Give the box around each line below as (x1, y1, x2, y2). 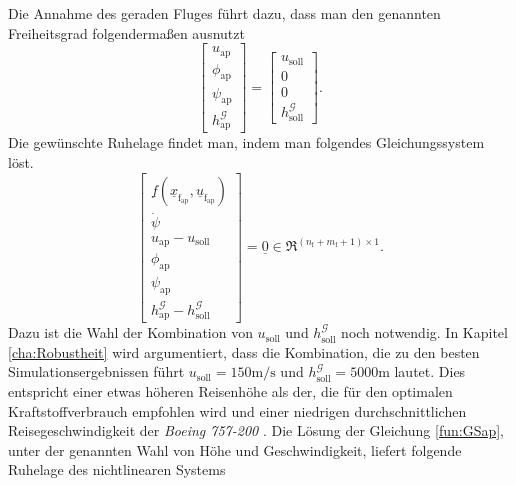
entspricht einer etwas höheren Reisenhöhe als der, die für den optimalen (8, 381, 453, 401)
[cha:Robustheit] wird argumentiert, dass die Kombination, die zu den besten (8, 341, 480, 362)
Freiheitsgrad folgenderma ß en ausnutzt (8, 22, 245, 43)
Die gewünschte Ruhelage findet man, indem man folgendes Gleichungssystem (8, 132, 485, 153)
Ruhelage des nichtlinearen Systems (8, 459, 226, 480)
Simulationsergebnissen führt (8, 361, 185, 382)
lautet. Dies (394, 361, 466, 382)
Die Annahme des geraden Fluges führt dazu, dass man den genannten (8, 3, 441, 23)
